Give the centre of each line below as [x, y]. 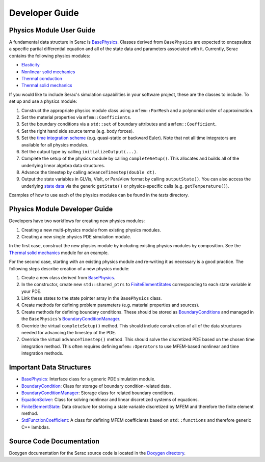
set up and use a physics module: [43, 101]
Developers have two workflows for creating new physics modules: [77, 221]
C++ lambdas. [36, 427]
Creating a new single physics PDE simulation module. [76, 236]
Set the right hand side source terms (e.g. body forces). [78, 131]
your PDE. [31, 291]
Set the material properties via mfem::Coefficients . [76, 117]
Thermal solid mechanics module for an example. [59, 253]
